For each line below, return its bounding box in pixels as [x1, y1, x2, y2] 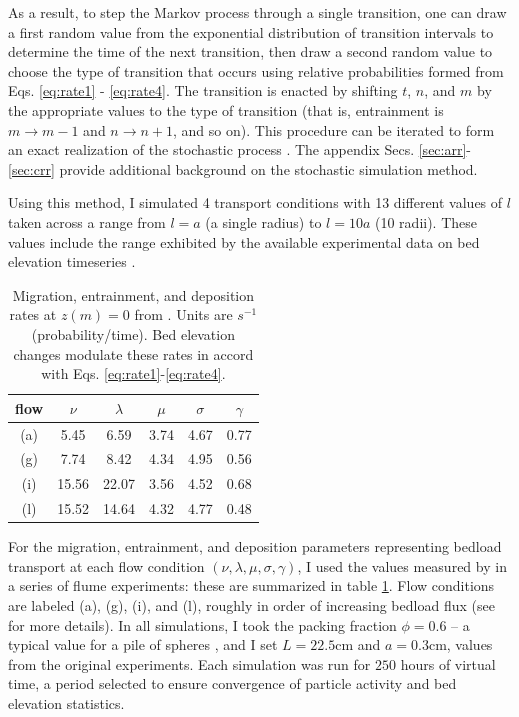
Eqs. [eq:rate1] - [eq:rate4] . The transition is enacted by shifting [8, 80, 398, 101]
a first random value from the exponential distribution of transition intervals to [8, 21, 494, 42]
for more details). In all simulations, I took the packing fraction [8, 614, 397, 635]
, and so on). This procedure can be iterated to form [173, 119, 495, 140]
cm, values [428, 634, 493, 655]
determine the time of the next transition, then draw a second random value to [8, 41, 493, 62]
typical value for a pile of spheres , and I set [8, 634, 278, 655]
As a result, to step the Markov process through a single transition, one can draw [8, 2, 507, 22]
